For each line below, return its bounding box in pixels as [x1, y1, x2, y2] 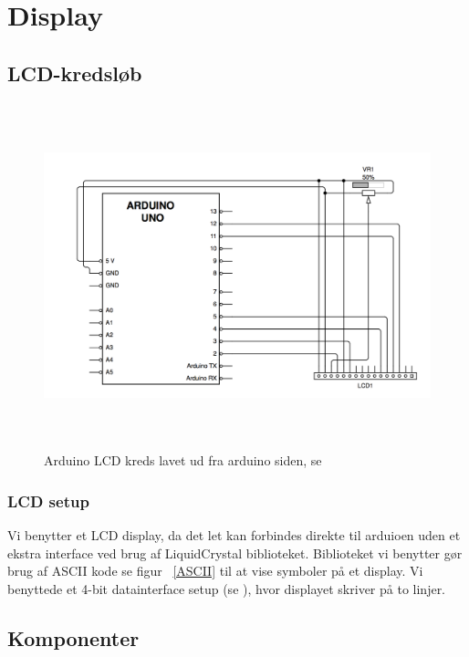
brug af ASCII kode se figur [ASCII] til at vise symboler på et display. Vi [7, 561, 423, 580]
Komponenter [7, 623, 140, 652]
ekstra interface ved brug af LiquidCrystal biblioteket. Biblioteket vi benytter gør [7, 543, 463, 562]
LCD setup [7, 489, 89, 512]
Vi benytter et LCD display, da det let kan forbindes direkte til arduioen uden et [7, 525, 461, 544]
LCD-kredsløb [7, 58, 142, 87]
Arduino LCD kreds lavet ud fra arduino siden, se [44, 451, 322, 470]
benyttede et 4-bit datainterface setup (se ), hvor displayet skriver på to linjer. [7, 579, 446, 598]
